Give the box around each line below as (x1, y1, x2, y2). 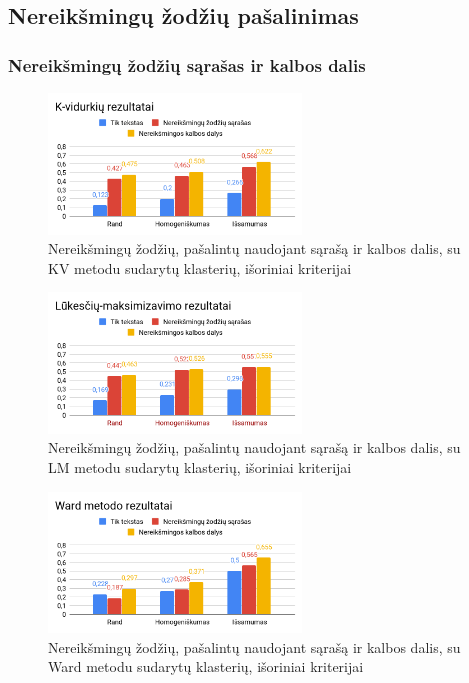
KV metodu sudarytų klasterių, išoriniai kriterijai (48, 257, 352, 278)
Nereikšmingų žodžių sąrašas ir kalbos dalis (8, 52, 366, 77)
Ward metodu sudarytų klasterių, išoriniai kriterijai (48, 656, 364, 677)
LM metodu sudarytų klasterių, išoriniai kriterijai (48, 456, 352, 477)
